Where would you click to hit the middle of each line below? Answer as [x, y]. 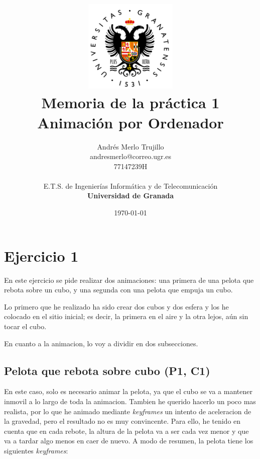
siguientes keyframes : [36, 450]
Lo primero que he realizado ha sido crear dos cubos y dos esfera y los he [116, 306]
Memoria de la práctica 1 [131, 102]
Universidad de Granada [131, 196]
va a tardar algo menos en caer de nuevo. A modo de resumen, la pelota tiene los [129, 441]
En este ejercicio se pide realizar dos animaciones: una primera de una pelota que [129, 280]
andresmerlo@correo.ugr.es [131, 156]
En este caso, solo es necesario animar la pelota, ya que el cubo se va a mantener [128, 391]
